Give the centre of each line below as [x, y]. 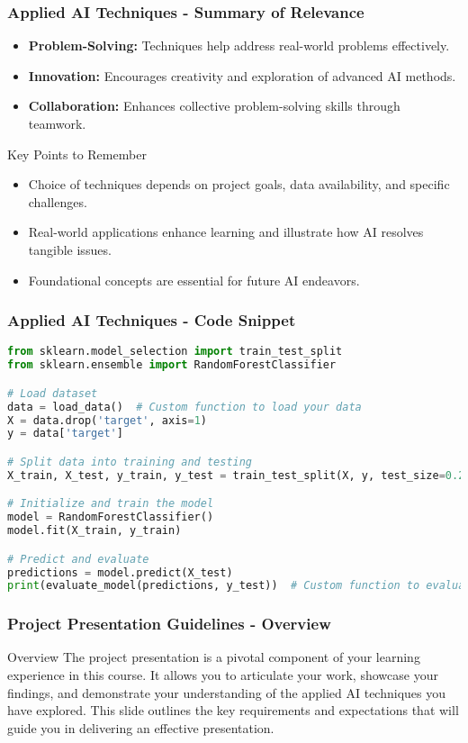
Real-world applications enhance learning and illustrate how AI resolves [226, 232]
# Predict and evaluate [78, 559]
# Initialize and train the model [111, 504]
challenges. [58, 201]
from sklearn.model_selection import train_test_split [175, 352]
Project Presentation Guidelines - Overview [169, 624]
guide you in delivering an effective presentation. [141, 727]
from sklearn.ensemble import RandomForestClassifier [172, 365]
